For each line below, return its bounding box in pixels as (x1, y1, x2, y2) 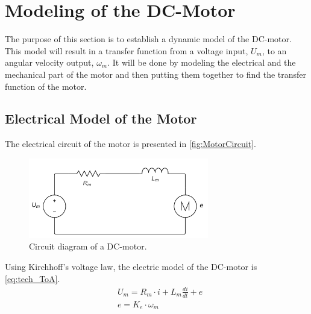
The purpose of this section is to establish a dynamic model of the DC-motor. (5, 33, 292, 45)
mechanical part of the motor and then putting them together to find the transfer (5, 68, 307, 80)
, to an (262, 44, 287, 57)
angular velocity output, (5, 56, 94, 69)
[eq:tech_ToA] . (5, 272, 60, 284)
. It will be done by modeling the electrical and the (107, 56, 296, 69)
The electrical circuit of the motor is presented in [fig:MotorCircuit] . (5, 137, 256, 150)
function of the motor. (5, 80, 87, 92)
